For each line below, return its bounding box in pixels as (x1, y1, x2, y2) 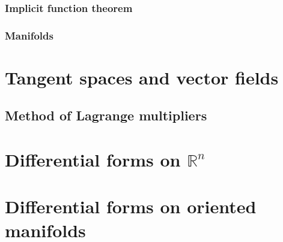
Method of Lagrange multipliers (5, 106, 207, 125)
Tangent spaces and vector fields (5, 65, 279, 89)
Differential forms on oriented (5, 194, 257, 219)
